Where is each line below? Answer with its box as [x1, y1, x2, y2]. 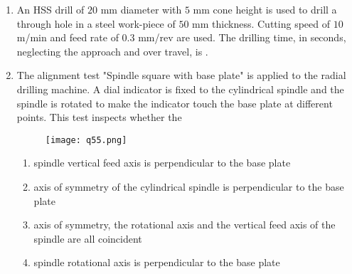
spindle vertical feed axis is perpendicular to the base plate [33, 155, 291, 170]
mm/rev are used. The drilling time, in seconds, [138, 30, 346, 45]
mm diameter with [100, 2, 182, 16]
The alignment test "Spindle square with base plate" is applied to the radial [16, 68, 346, 83]
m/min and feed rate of [16, 30, 119, 45]
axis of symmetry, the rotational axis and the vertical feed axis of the [33, 217, 336, 232]
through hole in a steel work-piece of [16, 16, 176, 31]
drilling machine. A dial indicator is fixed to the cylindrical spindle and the [16, 81, 344, 96]
